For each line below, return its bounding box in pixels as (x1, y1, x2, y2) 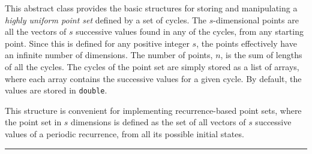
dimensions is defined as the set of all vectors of (71, 116, 246, 128)
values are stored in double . (5, 84, 107, 96)
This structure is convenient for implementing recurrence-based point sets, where (5, 104, 302, 116)
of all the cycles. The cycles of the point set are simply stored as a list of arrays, (5, 60, 299, 73)
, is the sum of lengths (220, 49, 302, 61)
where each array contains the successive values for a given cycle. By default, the (5, 72, 302, 84)
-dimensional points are (213, 13, 299, 26)
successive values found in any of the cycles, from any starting (76, 25, 304, 38)
